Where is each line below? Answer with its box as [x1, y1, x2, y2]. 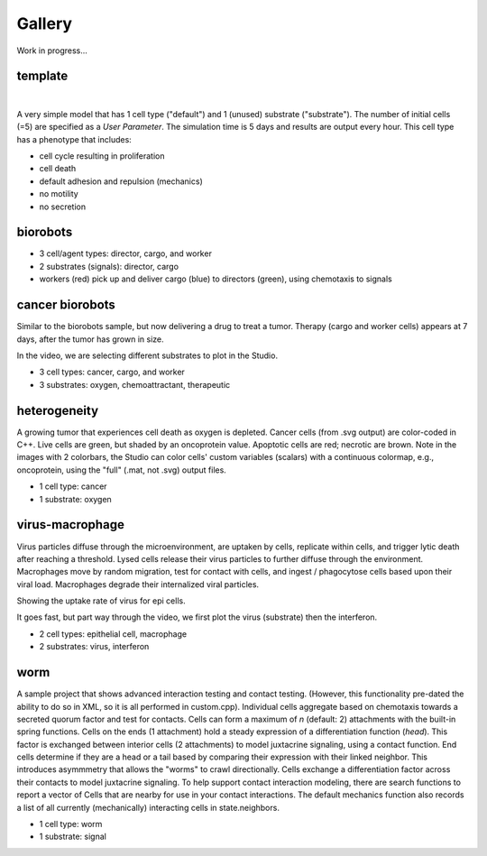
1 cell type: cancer [39, 481, 107, 492]
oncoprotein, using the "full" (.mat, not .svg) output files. [16, 465, 227, 475]
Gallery [16, 14, 72, 33]
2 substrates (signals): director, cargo [39, 261, 179, 272]
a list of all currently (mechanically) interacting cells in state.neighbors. [16, 802, 280, 813]
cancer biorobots [16, 298, 116, 313]
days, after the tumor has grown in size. [16, 334, 164, 345]
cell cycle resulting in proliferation [39, 151, 166, 161]
